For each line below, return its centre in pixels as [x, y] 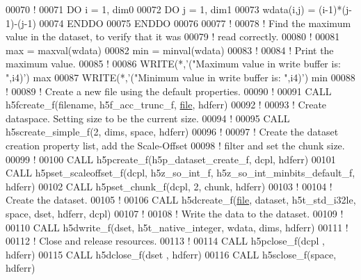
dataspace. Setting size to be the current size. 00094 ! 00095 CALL [148, 118]
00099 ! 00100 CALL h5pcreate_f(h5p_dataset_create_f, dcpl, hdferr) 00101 [171, 159]
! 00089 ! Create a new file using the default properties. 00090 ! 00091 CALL [169, 91]
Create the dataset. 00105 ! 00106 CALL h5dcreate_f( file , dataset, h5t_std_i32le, [181, 200]
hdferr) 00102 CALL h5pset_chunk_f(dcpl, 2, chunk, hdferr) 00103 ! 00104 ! [169, 186]
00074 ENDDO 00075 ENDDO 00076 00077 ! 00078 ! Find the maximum [195, 23]
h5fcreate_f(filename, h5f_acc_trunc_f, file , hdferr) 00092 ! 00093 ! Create [166, 105]
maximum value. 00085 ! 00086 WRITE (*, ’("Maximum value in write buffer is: [173, 64]
